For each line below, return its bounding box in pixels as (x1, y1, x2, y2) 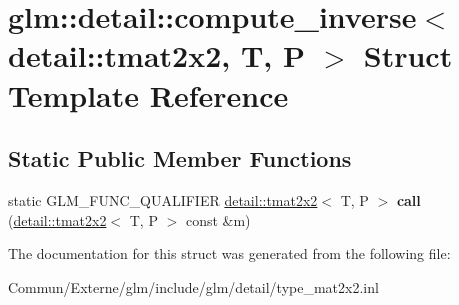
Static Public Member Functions (8, 143, 352, 174)
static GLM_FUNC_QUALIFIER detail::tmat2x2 (8, 189, 318, 210)
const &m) (185, 209, 251, 230)
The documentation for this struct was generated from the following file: (8, 243, 451, 264)
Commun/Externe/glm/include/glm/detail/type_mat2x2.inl (8, 276, 379, 297)
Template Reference (8, 74, 289, 115)
